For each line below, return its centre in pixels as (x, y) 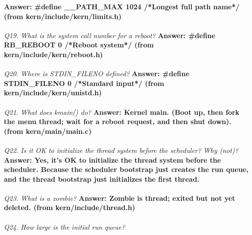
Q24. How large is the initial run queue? (65, 226)
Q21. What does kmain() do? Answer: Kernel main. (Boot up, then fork (122, 112)
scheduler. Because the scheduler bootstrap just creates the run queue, (126, 169)
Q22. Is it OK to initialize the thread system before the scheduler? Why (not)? (121, 150)
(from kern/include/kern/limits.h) (63, 16)
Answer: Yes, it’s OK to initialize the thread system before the (113, 160)
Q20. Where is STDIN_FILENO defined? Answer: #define (97, 74)
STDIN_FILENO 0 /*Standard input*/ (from (84, 83)
